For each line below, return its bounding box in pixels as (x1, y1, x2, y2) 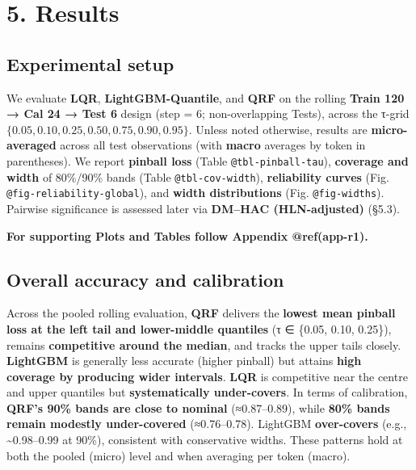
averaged (6, 136, 57, 153)
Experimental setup (6, 51, 174, 76)
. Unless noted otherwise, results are (188, 120, 368, 137)
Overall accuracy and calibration (6, 266, 284, 292)
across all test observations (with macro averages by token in (60, 136, 366, 153)
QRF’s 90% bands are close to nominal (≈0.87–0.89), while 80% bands (6, 399, 390, 416)
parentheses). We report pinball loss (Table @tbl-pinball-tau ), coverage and (6, 152, 409, 169)
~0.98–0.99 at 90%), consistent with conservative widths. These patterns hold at (6, 431, 403, 448)
